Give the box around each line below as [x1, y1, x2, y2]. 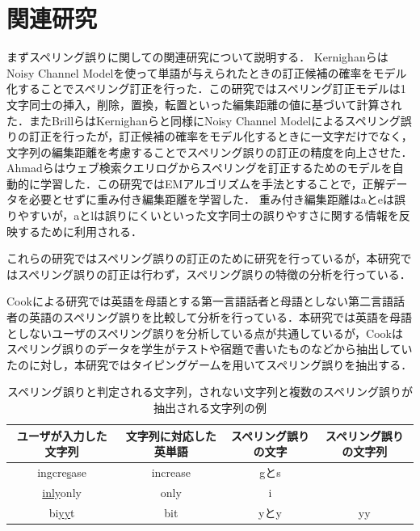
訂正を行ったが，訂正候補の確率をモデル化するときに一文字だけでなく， [28, 128, 413, 145]
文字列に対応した [125, 427, 216, 444]
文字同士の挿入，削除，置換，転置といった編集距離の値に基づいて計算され [6, 95, 402, 112]
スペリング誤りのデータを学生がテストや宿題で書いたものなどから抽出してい [6, 340, 413, 357]
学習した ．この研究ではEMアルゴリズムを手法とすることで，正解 [40, 175, 385, 192]
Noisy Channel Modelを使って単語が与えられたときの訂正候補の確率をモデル [6, 64, 407, 81]
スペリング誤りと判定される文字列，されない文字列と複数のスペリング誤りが [6, 383, 414, 400]
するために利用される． [17, 222, 142, 239]
